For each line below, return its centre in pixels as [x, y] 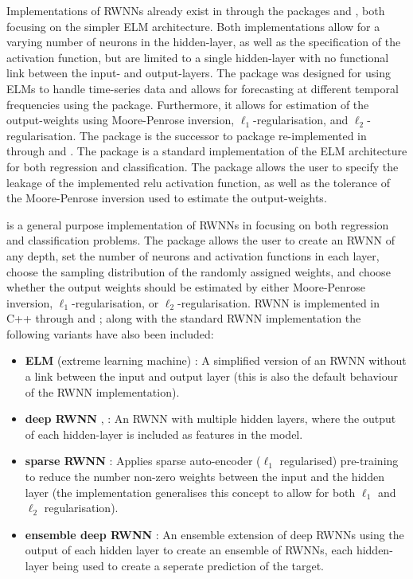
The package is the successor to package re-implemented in [223, 135]
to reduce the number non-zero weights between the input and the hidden [205, 477]
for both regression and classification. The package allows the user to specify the [203, 166]
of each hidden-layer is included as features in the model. [164, 434]
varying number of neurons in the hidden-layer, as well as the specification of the [204, 42]
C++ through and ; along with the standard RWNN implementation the [184, 318]
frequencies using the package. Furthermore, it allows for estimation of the [188, 104]
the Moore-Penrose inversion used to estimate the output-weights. [167, 198]
